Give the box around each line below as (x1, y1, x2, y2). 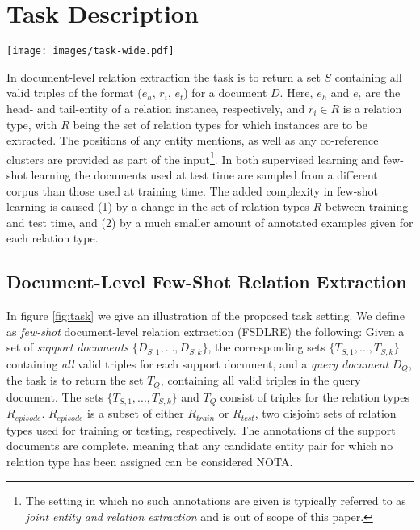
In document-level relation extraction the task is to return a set (6, 68, 321, 85)
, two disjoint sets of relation (254, 405, 397, 422)
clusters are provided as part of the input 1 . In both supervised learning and (6, 148, 380, 167)
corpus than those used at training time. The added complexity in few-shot (6, 182, 379, 199)
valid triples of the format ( (6, 84, 142, 101)
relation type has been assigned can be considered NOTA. (6, 452, 293, 469)
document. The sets (6, 388, 103, 405)
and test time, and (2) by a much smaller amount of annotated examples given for (6, 213, 414, 230)
